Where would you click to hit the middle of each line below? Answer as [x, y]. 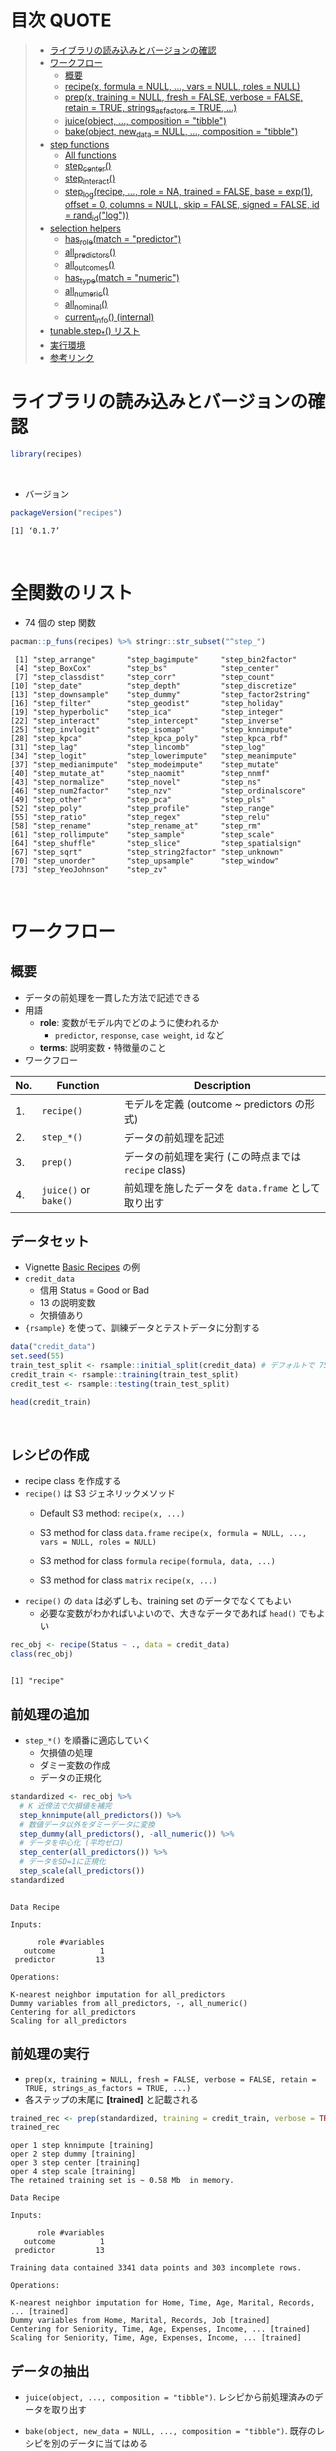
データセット [50, 1241]
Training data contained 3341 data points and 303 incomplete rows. [156, 2268]
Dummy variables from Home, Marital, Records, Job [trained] [140, 2321]
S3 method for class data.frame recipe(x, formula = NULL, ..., [173, 1533]
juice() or [66, 1189]
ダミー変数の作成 [75, 1765]
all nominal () [86, 304]
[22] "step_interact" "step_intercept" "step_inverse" [147, 721]
